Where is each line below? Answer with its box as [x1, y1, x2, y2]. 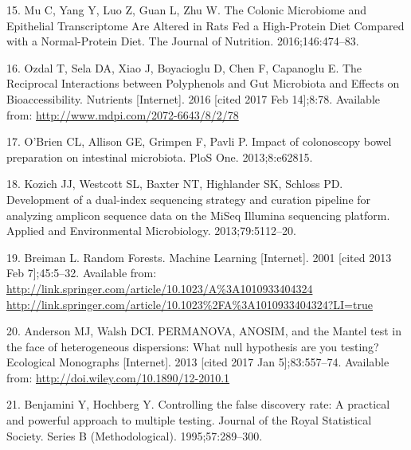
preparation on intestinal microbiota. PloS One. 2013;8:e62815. [6, 148, 313, 165]
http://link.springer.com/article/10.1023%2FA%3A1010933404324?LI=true [6, 295, 373, 312]
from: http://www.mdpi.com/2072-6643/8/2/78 [6, 106, 239, 123]
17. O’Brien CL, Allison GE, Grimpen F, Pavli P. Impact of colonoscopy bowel [6, 133, 392, 150]
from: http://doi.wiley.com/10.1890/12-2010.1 [6, 369, 230, 385]
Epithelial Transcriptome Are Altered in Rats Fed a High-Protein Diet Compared [6, 17, 405, 33]
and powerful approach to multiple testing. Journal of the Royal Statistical [6, 412, 372, 428]
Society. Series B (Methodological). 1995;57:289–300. [6, 427, 263, 444]
